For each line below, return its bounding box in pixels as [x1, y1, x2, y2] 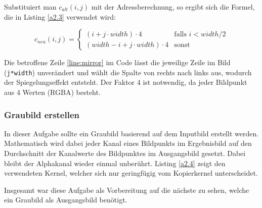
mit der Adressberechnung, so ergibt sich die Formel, [91, 2, 255, 12]
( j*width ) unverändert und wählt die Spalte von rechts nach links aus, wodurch [4, 67, 252, 77]
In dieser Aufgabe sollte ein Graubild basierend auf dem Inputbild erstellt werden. [4, 128, 259, 138]
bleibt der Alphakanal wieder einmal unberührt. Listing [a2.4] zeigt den [4, 158, 226, 168]
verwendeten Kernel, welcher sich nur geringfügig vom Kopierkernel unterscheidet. [4, 168, 258, 178]
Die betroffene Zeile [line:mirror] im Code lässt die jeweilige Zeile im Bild [4, 57, 231, 68]
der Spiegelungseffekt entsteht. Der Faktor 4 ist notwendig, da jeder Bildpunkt [4, 77, 247, 87]
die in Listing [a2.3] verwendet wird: [4, 11, 116, 22]
